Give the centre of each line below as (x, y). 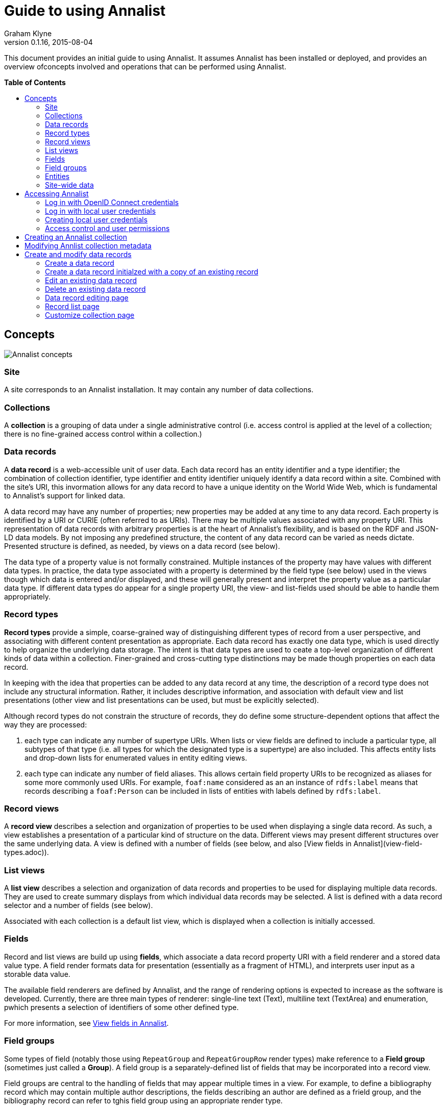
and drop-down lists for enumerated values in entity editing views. (136, 758)
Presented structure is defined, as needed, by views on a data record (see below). (142, 546)
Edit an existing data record (91, 280)
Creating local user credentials (96, 219)
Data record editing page (87, 297)
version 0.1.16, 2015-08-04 (48, 42)
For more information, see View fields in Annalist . (86, 1023)
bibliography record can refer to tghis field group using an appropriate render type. (143, 1100)
